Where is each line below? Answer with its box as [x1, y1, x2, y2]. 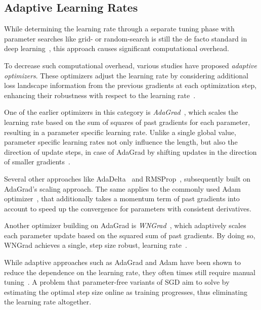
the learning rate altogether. [4, 296, 92, 307]
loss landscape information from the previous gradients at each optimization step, [4, 80, 257, 91]
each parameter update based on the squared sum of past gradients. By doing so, [4, 230, 255, 240]
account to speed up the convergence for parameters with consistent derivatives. [4, 203, 251, 213]
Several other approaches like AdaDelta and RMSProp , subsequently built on [4, 173, 251, 184]
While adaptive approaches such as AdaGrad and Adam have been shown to [4, 257, 241, 268]
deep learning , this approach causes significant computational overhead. [4, 43, 229, 54]
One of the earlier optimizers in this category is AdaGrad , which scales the [4, 107, 238, 117]
